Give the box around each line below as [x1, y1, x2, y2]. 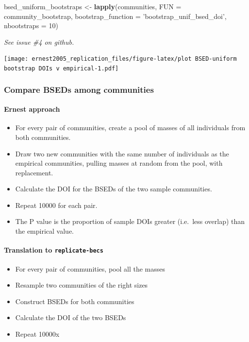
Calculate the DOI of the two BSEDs [15, 312, 126, 323]
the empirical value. [15, 226, 74, 236]
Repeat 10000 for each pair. [15, 200, 98, 210]
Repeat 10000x [15, 328, 60, 339]
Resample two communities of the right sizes [15, 280, 148, 290]
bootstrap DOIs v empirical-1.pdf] [4, 65, 119, 72]
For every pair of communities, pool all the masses [15, 263, 166, 274]
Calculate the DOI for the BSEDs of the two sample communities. [15, 184, 212, 194]
